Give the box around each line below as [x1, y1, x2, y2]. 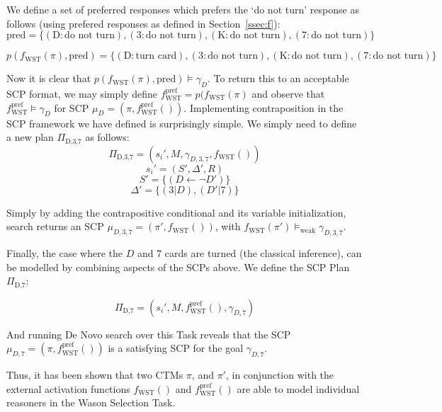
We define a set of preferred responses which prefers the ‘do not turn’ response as [6, 2, 359, 16]
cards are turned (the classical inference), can [164, 246, 362, 261]
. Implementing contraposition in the [183, 100, 344, 115]
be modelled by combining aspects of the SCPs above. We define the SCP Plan [6, 259, 350, 274]
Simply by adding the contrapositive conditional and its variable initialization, [6, 205, 346, 219]
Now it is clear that [6, 71, 91, 86]
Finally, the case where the [6, 246, 123, 261]
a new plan [6, 130, 54, 144]
